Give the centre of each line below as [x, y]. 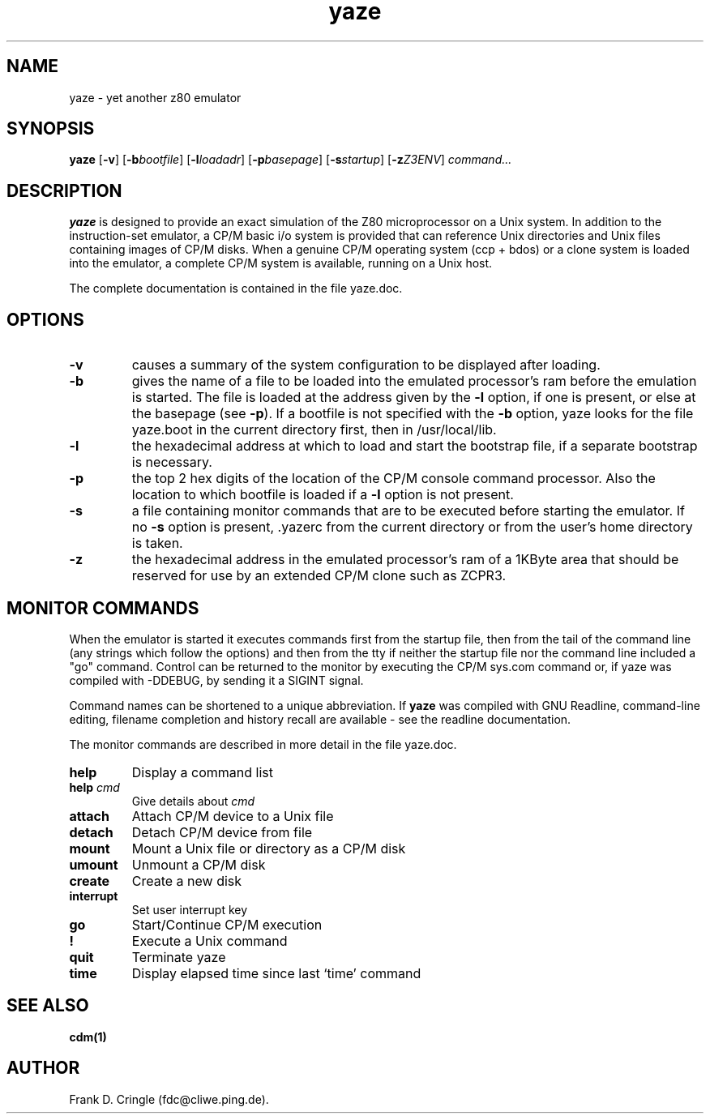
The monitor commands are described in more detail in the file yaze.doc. [263, 744]
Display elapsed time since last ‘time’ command [276, 973]
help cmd [94, 787]
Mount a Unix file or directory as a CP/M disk [269, 848]
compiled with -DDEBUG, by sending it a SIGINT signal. [216, 680]
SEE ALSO [48, 1006]
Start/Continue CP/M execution [227, 924]
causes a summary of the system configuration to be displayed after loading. [366, 365]
